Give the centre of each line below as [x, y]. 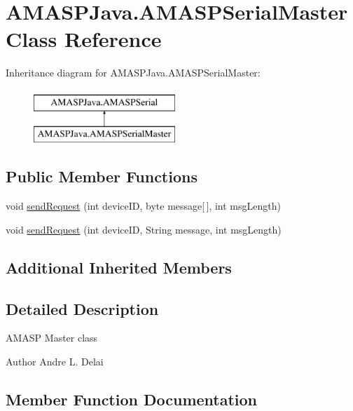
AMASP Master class [52, 338]
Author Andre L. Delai [55, 362]
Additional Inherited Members [119, 267]
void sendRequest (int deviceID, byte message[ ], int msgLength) [143, 206]
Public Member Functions [102, 176]
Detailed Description [82, 308]
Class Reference [84, 39]
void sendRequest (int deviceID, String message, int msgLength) [144, 229]
